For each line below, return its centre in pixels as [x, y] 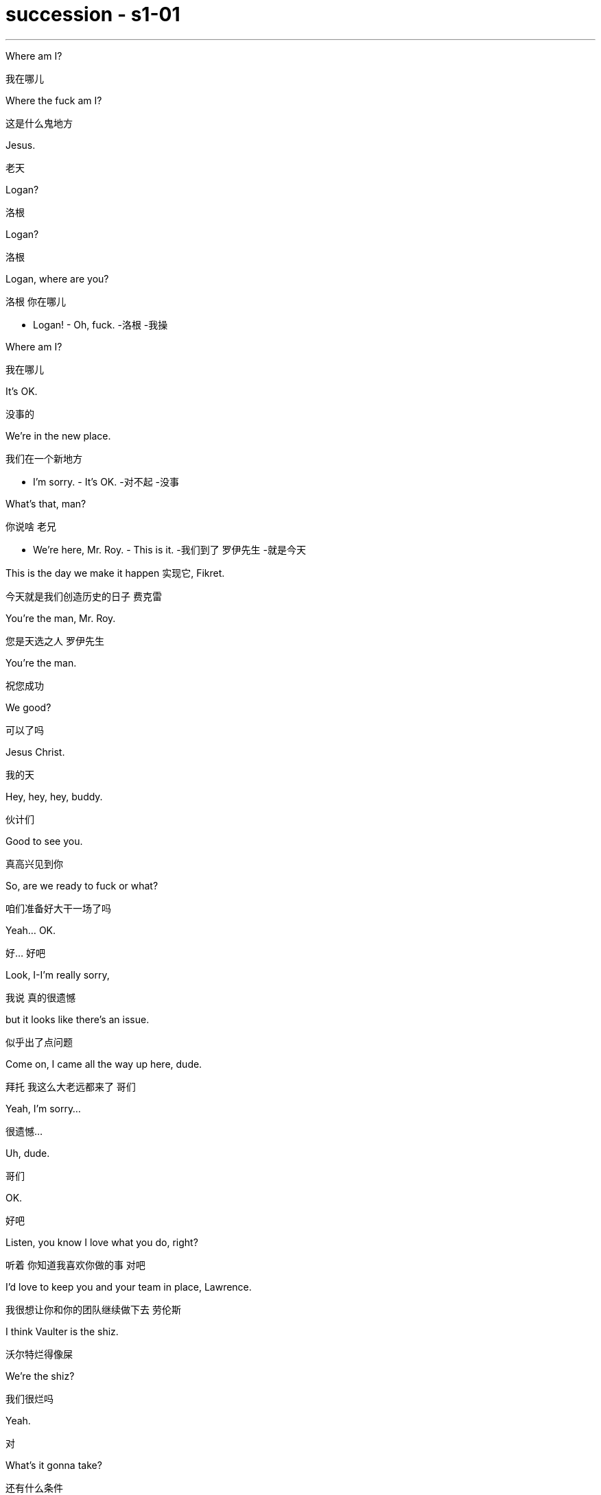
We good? [28, 707]
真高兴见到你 [34, 863]
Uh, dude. [28, 1153]
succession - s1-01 [93, 14]
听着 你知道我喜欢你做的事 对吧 [75, 1265]
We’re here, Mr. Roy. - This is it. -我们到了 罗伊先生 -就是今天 [169, 549]
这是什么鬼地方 [39, 123]
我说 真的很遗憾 [40, 997]
